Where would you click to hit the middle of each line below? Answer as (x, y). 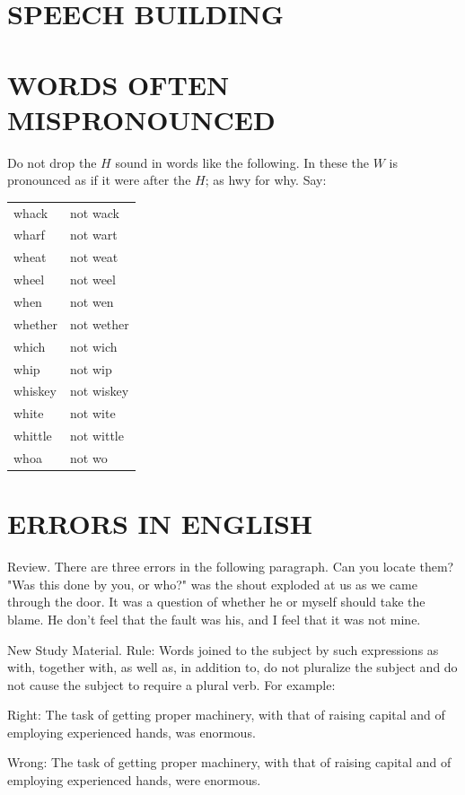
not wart (94, 235)
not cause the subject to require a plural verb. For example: (171, 684)
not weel (93, 280)
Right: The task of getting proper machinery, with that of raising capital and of (226, 715)
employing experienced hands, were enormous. (134, 780)
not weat (94, 257)
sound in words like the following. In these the (242, 162)
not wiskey (100, 391)
